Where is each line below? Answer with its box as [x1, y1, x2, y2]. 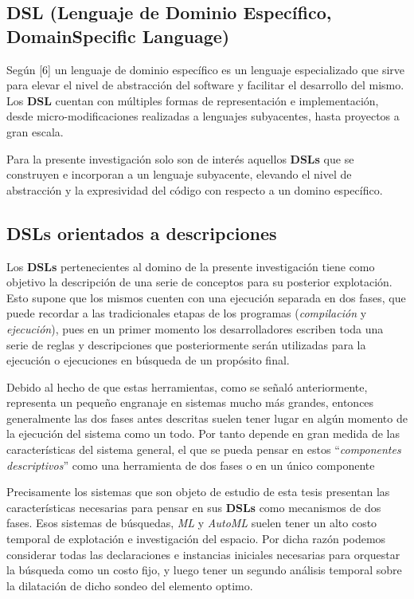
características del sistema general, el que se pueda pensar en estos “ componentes [6, 441, 401, 458]
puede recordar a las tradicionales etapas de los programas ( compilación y [6, 305, 367, 321]
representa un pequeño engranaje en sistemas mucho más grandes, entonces [6, 394, 374, 411]
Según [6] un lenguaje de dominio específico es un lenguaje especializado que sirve [6, 61, 405, 77]
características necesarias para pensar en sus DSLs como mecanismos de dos [6, 499, 381, 515]
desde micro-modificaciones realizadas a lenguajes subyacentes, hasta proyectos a [6, 108, 400, 124]
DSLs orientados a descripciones [6, 220, 277, 245]
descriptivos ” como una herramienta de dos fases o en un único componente [6, 456, 375, 473]
